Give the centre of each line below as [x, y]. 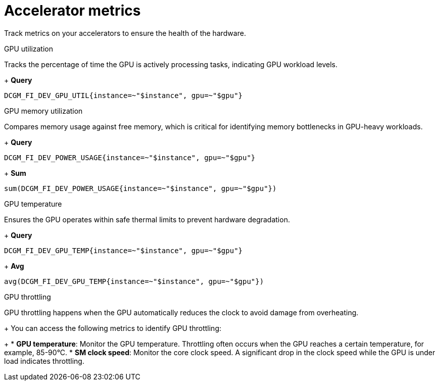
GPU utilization [29, 49]
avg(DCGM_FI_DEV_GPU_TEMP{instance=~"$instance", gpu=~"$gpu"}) [134, 281]
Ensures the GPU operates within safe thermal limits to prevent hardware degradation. [147, 219]
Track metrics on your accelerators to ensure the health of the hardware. [125, 33]
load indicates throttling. [44, 361]
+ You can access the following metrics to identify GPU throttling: [113, 328]
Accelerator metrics [72, 11]
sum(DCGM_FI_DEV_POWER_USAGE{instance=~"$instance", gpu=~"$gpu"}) [140, 188]
